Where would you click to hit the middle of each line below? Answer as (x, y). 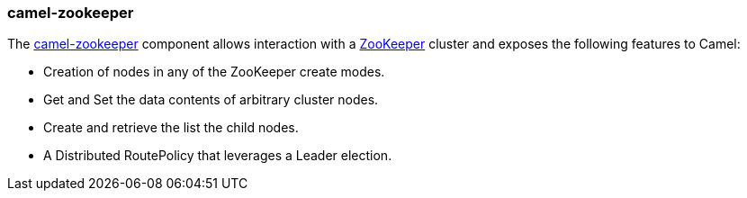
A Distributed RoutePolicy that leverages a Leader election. (218, 156)
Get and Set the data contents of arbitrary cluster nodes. (211, 100)
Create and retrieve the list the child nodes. (171, 128)
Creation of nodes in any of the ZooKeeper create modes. (214, 72)
